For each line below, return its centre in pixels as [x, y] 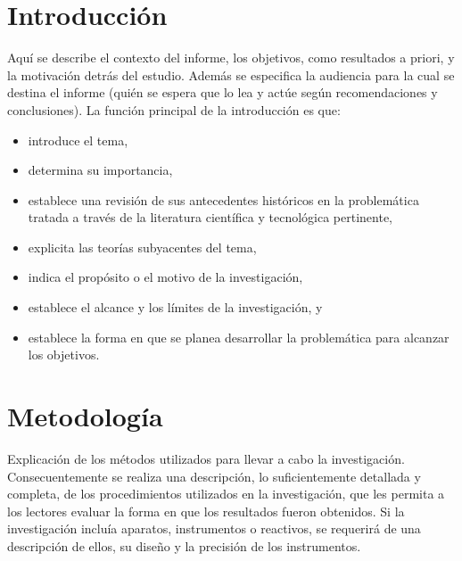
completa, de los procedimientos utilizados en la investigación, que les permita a [226, 494]
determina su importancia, [100, 170]
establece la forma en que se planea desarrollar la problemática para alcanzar [239, 337]
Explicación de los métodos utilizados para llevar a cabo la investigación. [206, 458]
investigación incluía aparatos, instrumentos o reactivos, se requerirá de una [214, 528]
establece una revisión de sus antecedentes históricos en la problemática [223, 199]
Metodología [85, 416]
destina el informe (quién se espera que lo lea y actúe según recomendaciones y [223, 92]
